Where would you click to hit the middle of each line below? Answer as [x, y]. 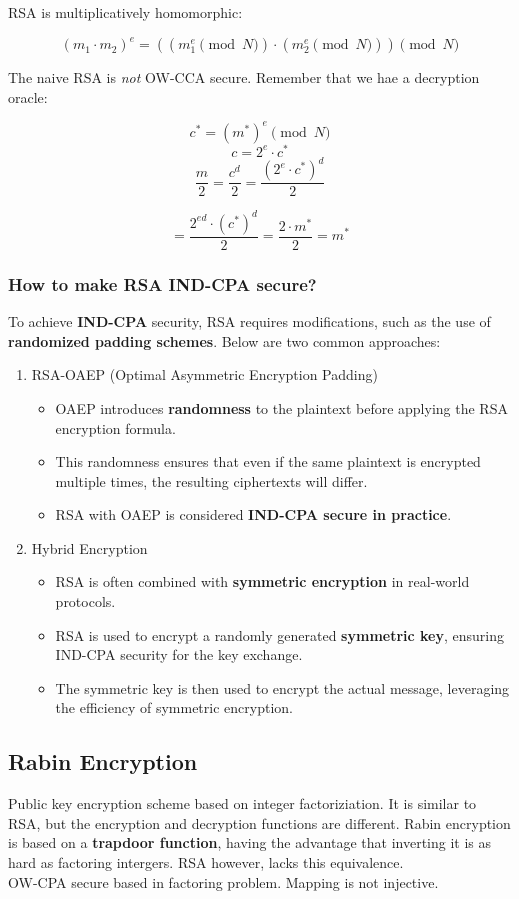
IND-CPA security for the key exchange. [179, 654]
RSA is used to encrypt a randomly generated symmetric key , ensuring [279, 634]
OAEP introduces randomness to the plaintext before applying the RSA [281, 407]
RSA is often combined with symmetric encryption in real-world [262, 581]
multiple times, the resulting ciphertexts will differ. [211, 480]
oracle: [28, 96]
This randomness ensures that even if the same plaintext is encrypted [268, 461]
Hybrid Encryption [89, 547]
